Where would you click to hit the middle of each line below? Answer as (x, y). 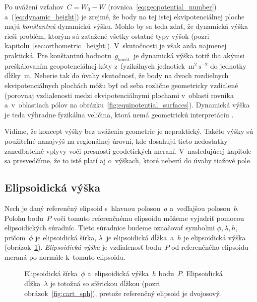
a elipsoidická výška (118, 273)
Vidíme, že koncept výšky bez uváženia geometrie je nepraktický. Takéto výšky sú (129, 131)
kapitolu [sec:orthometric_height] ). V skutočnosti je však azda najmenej (116, 46)
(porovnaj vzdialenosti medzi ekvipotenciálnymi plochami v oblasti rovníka (119, 95)
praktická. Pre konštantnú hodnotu (58, 55)
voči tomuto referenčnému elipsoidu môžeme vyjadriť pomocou (149, 218)
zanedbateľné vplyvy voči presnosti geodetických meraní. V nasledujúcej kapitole (128, 151)
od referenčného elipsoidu (210, 247)
